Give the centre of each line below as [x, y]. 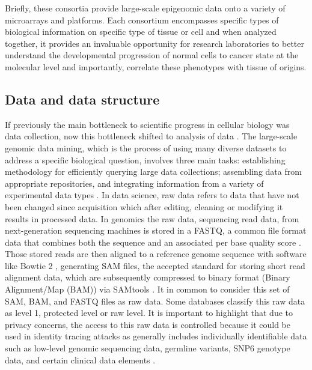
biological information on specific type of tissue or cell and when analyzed [141, 32]
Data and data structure [82, 99]
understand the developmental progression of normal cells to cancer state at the [152, 55]
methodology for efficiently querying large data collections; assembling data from [153, 171]
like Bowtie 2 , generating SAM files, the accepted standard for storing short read [155, 265]
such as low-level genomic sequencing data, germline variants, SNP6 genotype [148, 348]
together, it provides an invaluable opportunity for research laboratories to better [155, 43]
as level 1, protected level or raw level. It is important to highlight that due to [149, 313]
